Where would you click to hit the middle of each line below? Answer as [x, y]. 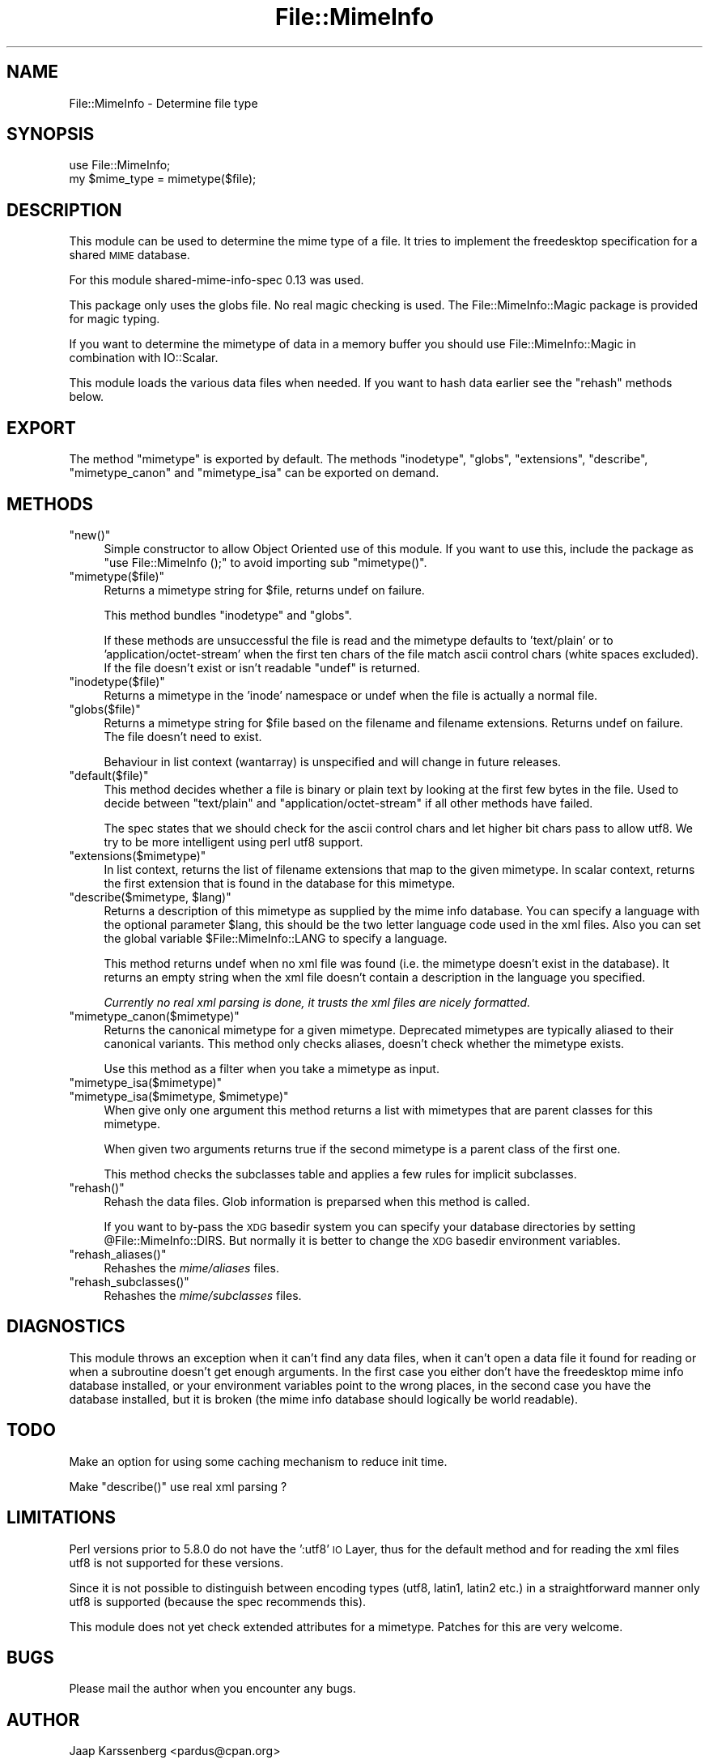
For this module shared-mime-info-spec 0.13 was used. [217, 280]
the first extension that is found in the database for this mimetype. [280, 883]
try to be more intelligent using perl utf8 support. [234, 842]
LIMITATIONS [62, 1518]
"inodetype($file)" [117, 681]
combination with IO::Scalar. [144, 358]
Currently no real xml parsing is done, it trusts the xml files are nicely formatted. [317, 1002]
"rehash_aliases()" [118, 1254]
